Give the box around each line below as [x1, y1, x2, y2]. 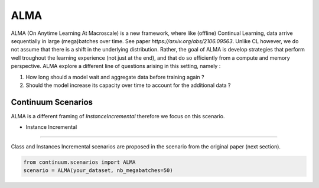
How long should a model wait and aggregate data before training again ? [25, 73, 204, 80]
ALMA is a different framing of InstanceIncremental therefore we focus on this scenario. [11, 112, 225, 119]
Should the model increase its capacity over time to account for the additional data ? [25, 82, 231, 89]
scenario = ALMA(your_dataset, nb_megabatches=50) [23, 167, 174, 174]
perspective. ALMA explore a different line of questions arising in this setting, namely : [11, 63, 221, 70]
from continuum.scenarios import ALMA [23, 158, 136, 166]
